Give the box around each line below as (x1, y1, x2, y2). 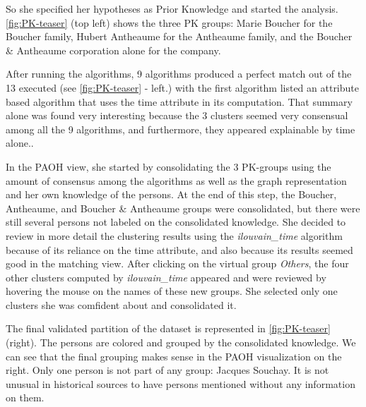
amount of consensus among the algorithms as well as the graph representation (6, 173, 347, 188)
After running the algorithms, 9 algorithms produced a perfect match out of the (6, 66, 352, 81)
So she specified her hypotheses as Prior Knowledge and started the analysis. (6, 1, 338, 16)
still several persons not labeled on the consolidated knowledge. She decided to (6, 214, 346, 229)
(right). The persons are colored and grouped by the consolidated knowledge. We (6, 335, 356, 350)
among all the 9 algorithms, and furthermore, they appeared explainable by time (6, 121, 355, 136)
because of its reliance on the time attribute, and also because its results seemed (6, 242, 353, 257)
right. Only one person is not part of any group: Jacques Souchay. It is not (6, 363, 329, 377)
